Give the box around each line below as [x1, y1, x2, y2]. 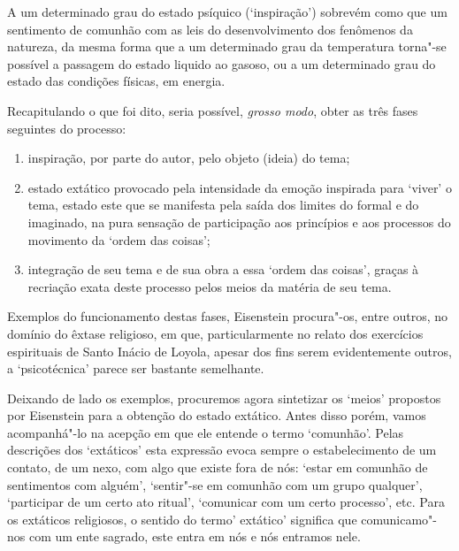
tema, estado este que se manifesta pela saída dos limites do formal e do [27, 195, 419, 214]
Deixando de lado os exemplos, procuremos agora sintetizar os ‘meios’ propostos [7, 388, 441, 407]
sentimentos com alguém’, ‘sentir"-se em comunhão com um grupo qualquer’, [7, 475, 423, 494]
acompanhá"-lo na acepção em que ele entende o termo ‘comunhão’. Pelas [7, 423, 404, 441]
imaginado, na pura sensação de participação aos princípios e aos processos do [27, 212, 451, 231]
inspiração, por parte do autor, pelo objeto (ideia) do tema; [27, 149, 350, 167]
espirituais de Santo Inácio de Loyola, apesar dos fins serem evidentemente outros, [7, 341, 452, 360]
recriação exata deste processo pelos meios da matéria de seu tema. [27, 277, 392, 295]
